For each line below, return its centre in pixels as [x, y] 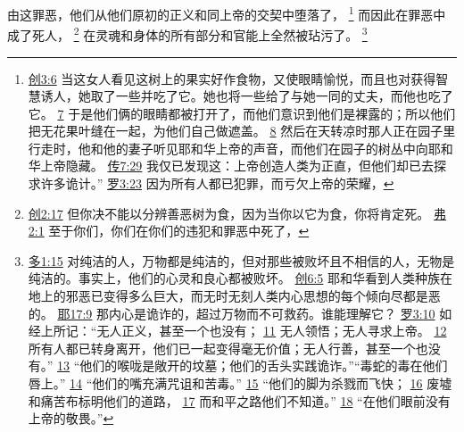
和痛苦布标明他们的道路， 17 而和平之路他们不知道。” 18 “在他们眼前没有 [239, 400]
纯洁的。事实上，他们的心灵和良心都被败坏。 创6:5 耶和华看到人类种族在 [240, 278]
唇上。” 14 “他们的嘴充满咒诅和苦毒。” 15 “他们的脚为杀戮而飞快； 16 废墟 [240, 383]
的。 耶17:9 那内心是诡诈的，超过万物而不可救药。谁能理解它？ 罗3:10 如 [240, 313]
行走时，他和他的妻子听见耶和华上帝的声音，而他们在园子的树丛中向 [228, 148]
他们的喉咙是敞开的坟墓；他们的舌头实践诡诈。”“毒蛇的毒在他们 [264, 366]
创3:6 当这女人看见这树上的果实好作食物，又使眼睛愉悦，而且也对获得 [232, 78]
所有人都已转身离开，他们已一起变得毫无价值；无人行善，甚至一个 [222, 348]
